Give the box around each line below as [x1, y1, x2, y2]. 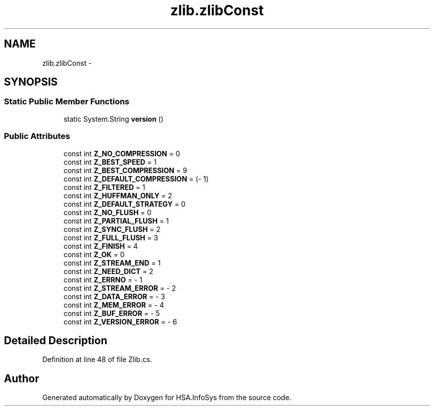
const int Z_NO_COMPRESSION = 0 [63, 149, 180, 158]
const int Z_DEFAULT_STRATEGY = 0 [63, 199, 186, 208]
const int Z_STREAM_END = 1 [63, 258, 161, 267]
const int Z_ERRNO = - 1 [63, 275, 143, 284]
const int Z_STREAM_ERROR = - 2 [63, 283, 176, 292]
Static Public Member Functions [4, 96, 130, 107]
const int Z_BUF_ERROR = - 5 [63, 309, 160, 318]
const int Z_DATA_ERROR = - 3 [63, 292, 165, 301]
